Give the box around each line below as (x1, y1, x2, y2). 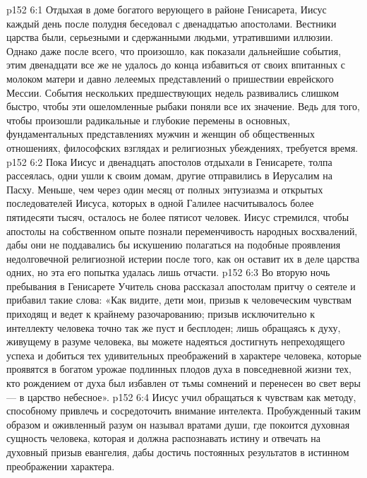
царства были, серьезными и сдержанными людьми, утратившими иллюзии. (6, 30, 333, 44)
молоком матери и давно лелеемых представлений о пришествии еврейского (6, 71, 334, 85)
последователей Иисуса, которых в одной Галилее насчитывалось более (6, 196, 314, 210)
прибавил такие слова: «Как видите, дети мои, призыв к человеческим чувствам (6, 292, 352, 307)
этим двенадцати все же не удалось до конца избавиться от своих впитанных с (6, 57, 346, 72)
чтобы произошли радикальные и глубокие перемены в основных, (6, 112, 290, 127)
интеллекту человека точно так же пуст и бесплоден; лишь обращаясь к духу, (6, 320, 341, 335)
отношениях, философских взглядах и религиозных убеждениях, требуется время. (6, 140, 359, 155)
